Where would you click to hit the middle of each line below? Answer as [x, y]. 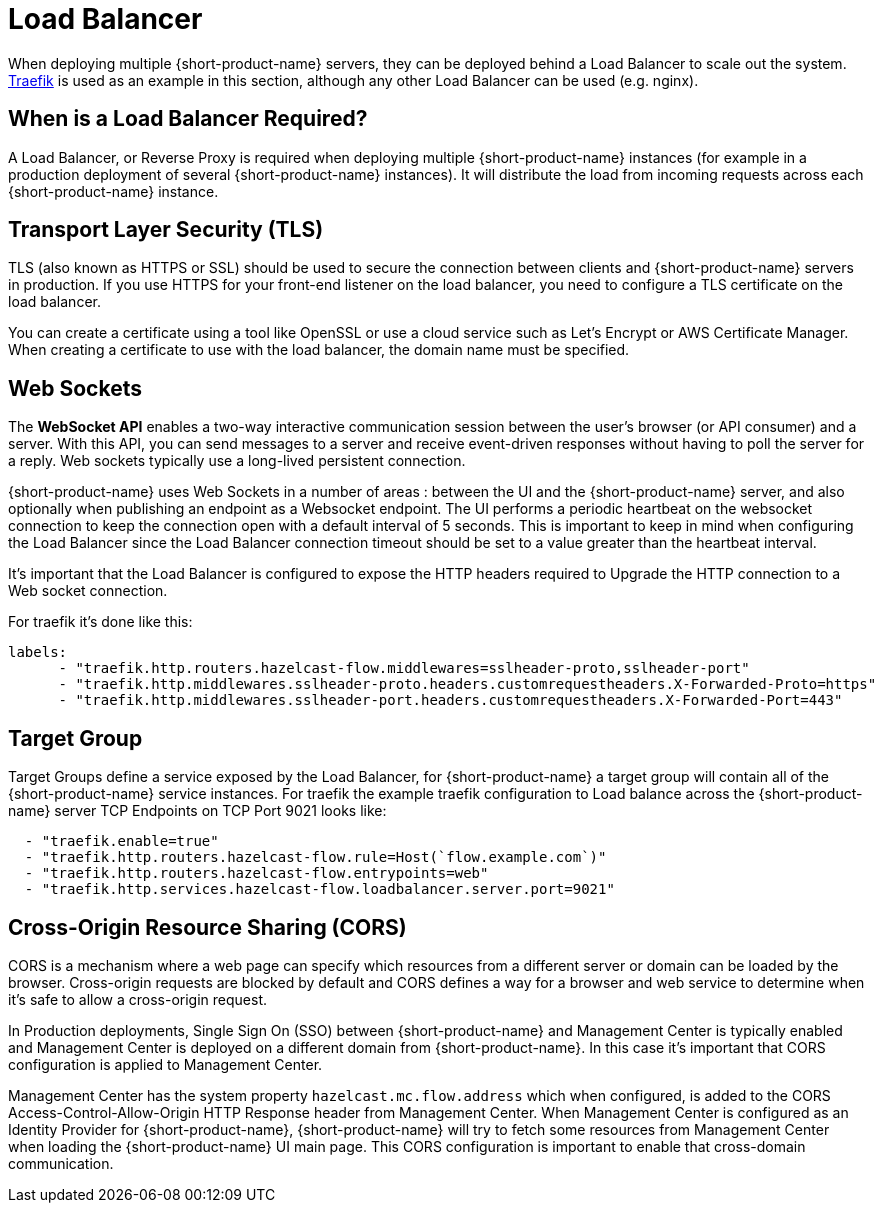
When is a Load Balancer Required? [188, 119]
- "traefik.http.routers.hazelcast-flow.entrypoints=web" [256, 873]
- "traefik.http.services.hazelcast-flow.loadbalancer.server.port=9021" [319, 889]
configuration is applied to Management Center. [165, 1064]
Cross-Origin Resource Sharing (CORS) [207, 927]
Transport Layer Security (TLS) [166, 230]
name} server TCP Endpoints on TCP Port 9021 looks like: [197, 811]
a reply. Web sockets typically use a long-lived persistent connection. [237, 461]
